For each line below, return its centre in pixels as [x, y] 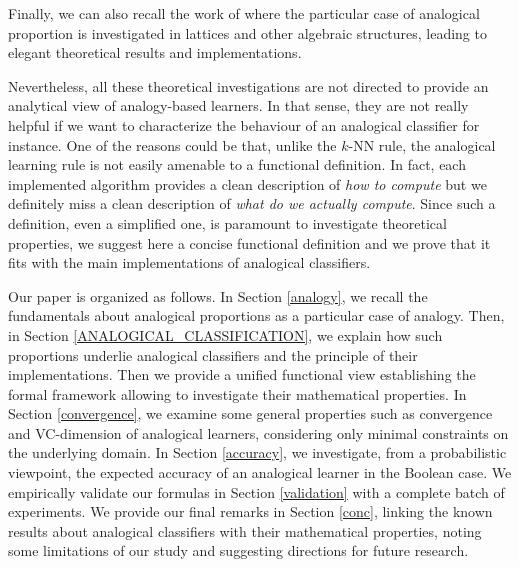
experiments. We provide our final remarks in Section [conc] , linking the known [250, 511]
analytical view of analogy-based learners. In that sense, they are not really [238, 105]
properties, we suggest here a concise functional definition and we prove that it [249, 242]
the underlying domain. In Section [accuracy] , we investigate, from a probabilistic [257, 452]
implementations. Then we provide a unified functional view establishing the [242, 374]
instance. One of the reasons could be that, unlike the [172, 144]
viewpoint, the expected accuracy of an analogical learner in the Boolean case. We [260, 472]
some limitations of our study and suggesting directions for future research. [238, 550]
